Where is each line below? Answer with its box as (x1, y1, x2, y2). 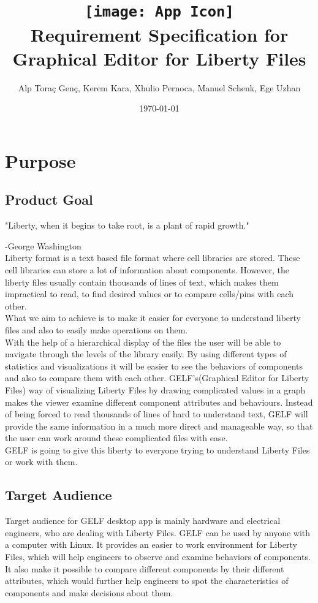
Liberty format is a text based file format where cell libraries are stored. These (5, 251, 300, 264)
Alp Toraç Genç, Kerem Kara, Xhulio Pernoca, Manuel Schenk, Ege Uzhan (18, 81, 301, 94)
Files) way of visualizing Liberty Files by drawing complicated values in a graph (5, 383, 306, 396)
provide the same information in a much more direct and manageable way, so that (5, 419, 313, 432)
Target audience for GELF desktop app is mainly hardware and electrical (5, 514, 281, 527)
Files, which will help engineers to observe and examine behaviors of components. (5, 550, 311, 563)
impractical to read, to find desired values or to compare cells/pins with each (5, 287, 294, 300)
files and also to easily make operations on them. (5, 323, 188, 336)
